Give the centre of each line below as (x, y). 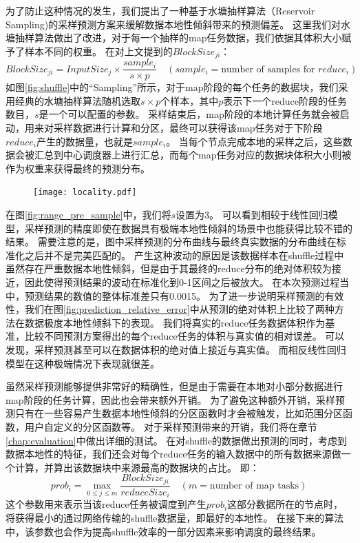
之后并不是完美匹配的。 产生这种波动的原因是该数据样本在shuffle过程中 (184, 255)
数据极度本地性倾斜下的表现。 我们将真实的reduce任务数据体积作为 (175, 322)
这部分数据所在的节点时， (285, 504)
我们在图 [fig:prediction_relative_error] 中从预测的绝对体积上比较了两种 (179, 309)
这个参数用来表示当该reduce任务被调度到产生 (106, 504)
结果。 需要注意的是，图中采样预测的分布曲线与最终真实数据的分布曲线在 (171, 242)
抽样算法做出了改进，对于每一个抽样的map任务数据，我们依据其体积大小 (178, 38)
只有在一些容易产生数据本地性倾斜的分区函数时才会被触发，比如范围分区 (179, 413)
